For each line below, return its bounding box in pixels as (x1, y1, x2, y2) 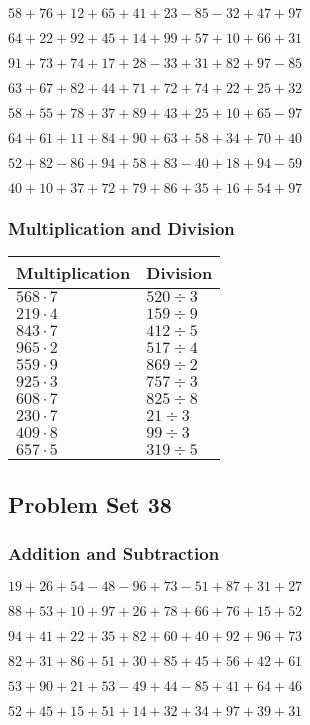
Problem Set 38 (8, 488, 172, 519)
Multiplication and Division (8, 215, 235, 240)
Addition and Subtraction (8, 540, 220, 565)
